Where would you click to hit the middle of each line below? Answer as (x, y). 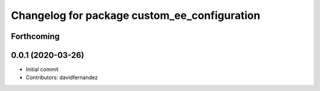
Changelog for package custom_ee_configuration (136, 15)
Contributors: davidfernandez (62, 77)
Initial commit (42, 69)
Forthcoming (35, 36)
